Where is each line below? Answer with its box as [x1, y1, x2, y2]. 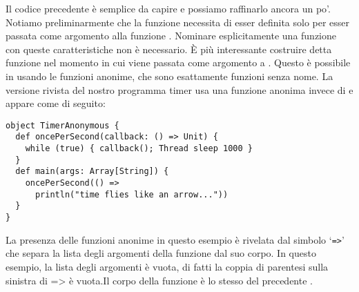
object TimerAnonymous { [6, 120, 119, 130]
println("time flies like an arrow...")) [35, 189, 229, 199]
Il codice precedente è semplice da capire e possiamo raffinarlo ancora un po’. [6, 1, 331, 15]
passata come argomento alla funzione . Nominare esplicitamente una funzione [6, 28, 337, 43]
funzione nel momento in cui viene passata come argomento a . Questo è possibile [6, 55, 351, 70]
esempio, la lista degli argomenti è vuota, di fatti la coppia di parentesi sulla [6, 259, 329, 273]
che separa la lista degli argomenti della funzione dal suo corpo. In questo [6, 246, 316, 260]
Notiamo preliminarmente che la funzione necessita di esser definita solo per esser [6, 14, 350, 29]
